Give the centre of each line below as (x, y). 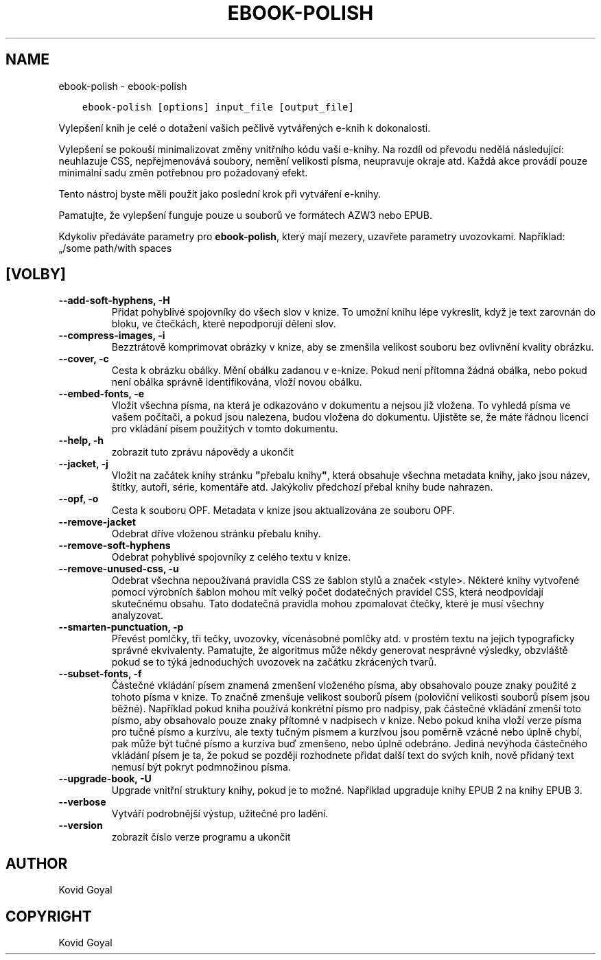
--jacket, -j (83, 464)
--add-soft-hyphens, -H (114, 301)
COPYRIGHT (49, 916)
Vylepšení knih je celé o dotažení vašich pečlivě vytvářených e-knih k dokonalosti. (245, 128)
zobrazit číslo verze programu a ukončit (201, 837)
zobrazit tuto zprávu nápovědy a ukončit (203, 452)
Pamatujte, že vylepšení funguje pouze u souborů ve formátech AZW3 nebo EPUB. (245, 215)
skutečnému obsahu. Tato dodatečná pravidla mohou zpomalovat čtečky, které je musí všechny (328, 604)
